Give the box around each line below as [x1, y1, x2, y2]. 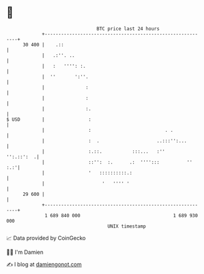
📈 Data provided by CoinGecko [6, 234, 86, 242]
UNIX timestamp [107, 223, 147, 229]
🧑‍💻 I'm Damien [6, 248, 44, 256]
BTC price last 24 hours [97, 26, 160, 32]
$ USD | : [6, 116, 92, 123]
